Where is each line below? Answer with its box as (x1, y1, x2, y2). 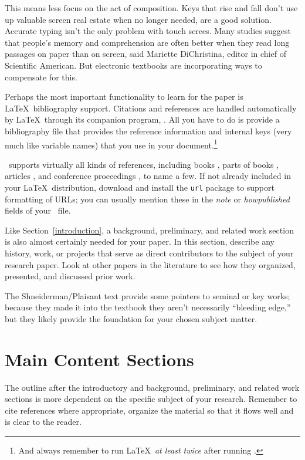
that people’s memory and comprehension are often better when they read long (5, 36, 290, 48)
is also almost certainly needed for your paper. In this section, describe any (5, 235, 274, 248)
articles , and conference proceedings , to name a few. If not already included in (5, 170, 291, 182)
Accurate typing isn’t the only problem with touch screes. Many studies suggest (5, 25, 291, 37)
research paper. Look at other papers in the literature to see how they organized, (5, 258, 296, 270)
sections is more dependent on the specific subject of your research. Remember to (5, 393, 297, 405)
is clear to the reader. (5, 415, 82, 428)
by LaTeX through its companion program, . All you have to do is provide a (5, 113, 280, 126)
